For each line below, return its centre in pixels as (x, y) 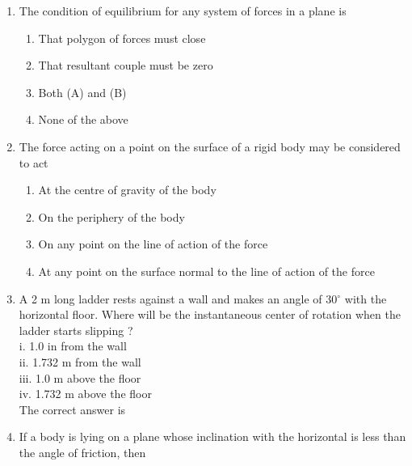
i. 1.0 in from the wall (73, 346)
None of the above (83, 119)
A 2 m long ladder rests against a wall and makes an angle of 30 (178, 298)
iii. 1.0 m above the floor (80, 377)
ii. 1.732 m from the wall (80, 361)
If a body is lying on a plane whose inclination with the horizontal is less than (212, 436)
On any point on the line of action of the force (153, 244)
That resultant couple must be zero (126, 65)
